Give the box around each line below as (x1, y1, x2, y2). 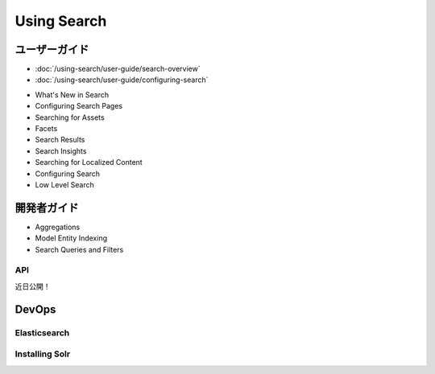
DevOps (14, 302, 56, 316)
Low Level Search (35, 179, 94, 189)
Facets (35, 124, 58, 134)
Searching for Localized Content (35, 158, 143, 167)
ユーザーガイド (14, 43, 89, 56)
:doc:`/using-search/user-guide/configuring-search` (35, 75, 209, 84)
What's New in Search (35, 89, 109, 100)
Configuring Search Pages (35, 101, 123, 111)
